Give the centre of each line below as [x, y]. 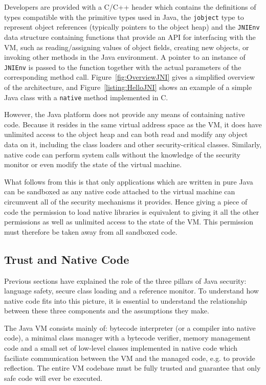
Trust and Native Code [67, 259]
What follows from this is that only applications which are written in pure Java [129, 181]
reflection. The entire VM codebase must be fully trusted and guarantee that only [132, 368]
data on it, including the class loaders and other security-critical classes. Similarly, [133, 144]
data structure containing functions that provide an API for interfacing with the [130, 37]
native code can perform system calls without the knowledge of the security [122, 154]
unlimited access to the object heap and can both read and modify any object [126, 134]
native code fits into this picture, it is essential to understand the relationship [126, 300]
